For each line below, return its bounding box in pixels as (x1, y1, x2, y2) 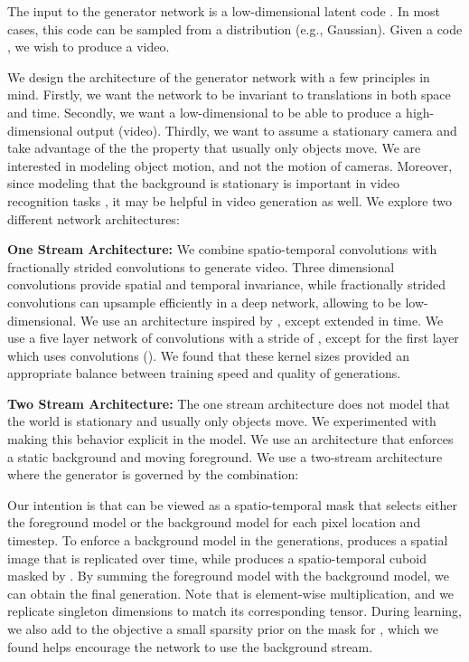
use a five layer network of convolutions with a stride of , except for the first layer (7, 328, 459, 347)
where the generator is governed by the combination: (7, 465, 299, 484)
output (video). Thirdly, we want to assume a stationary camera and (77, 120, 457, 139)
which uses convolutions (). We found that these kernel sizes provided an (7, 345, 410, 364)
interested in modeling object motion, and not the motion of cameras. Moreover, (7, 156, 453, 175)
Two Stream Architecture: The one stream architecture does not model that (7, 393, 450, 412)
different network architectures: (7, 209, 180, 228)
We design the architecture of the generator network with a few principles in (7, 67, 430, 86)
